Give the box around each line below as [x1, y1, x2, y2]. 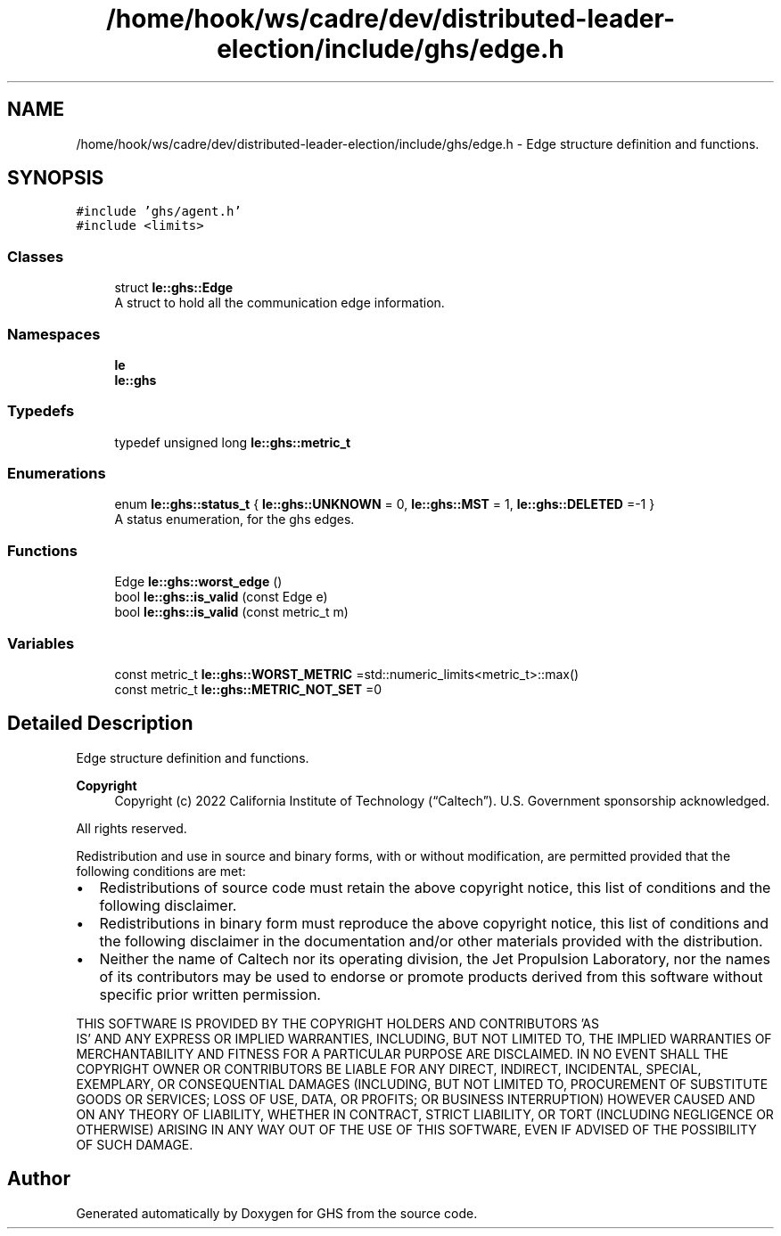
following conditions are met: [76, 863, 246, 879]
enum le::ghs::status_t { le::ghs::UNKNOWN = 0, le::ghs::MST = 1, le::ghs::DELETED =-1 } [114, 496, 655, 512]
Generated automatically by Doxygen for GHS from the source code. [76, 1205, 478, 1221]
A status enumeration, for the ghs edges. [114, 512, 355, 528]
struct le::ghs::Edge [114, 280, 234, 296]
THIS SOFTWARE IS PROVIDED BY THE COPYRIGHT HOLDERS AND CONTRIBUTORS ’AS [76, 1015, 599, 1031]
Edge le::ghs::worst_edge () [114, 574, 283, 590]
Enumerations [7, 464, 106, 483]
